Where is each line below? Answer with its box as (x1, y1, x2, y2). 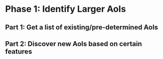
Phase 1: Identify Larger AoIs (5, 3, 126, 15)
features (5, 47, 32, 56)
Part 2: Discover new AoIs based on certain (5, 39, 142, 48)
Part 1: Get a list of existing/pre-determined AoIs (5, 23, 159, 31)
